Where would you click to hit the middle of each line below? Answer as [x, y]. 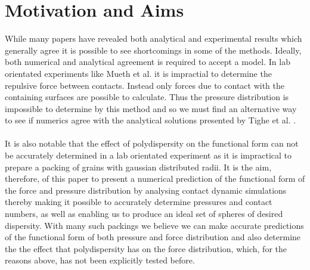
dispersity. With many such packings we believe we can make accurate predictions [154, 225]
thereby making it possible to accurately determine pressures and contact [139, 202]
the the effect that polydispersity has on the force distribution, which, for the [146, 248]
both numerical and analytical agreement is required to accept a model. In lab [148, 62]
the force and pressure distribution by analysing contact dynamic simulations [146, 190]
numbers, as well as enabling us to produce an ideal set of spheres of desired [144, 214]
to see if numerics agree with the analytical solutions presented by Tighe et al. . [151, 120]
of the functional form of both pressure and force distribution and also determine [153, 237]
